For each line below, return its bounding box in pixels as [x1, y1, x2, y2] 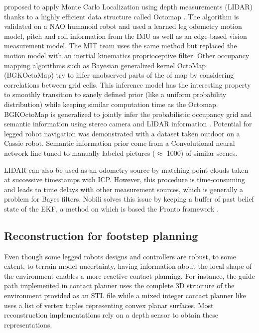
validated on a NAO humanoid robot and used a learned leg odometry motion [4, 21, 242, 31]
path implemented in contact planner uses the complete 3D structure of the [4, 280, 235, 291]
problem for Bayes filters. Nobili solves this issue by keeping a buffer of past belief [4, 194, 254, 204]
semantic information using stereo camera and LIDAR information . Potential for [4, 118, 252, 129]
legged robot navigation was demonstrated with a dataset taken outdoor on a [4, 128, 240, 138]
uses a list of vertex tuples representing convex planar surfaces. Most [4, 300, 214, 310]
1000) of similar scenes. [166, 147, 238, 158]
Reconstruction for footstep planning [4, 227, 198, 243]
